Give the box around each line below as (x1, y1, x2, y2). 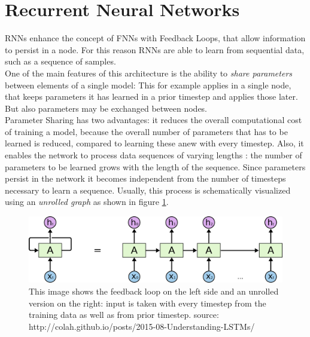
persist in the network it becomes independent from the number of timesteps (5, 172, 286, 185)
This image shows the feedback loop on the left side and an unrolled (29, 285, 279, 297)
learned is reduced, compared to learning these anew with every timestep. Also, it (5, 137, 304, 149)
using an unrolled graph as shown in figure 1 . (5, 195, 169, 208)
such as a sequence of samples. (5, 55, 116, 68)
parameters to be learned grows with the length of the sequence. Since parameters (5, 160, 306, 173)
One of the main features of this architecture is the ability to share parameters (5, 66, 293, 79)
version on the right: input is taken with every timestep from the (29, 296, 266, 309)
